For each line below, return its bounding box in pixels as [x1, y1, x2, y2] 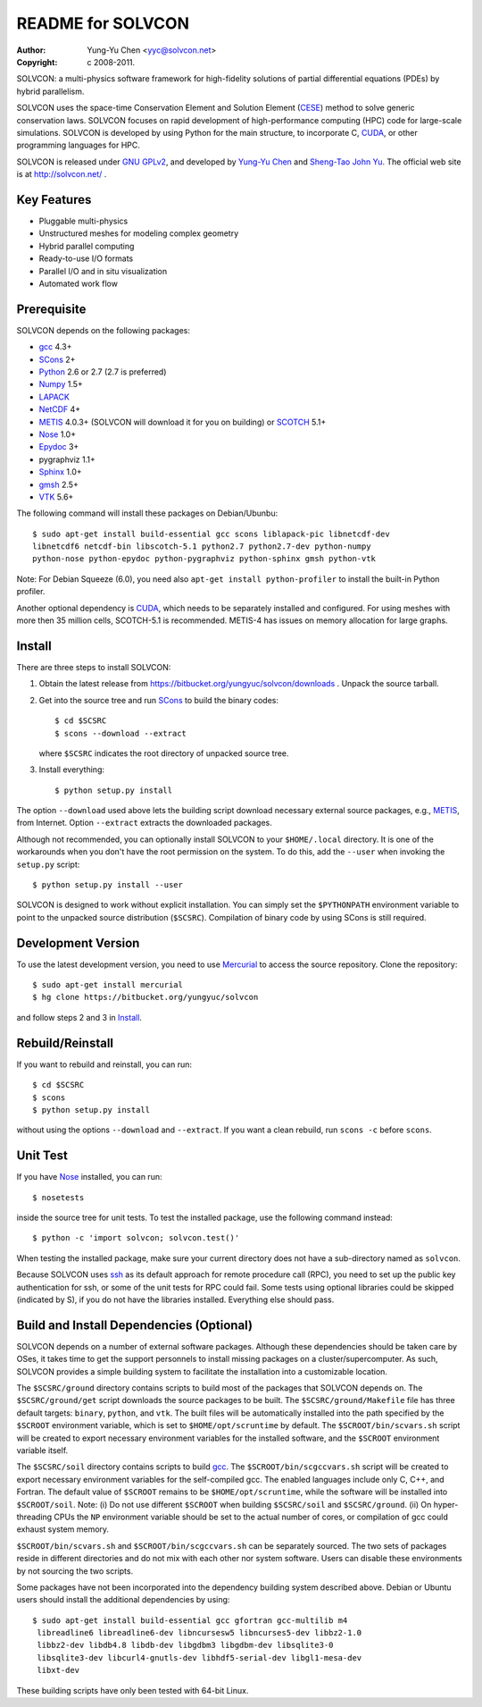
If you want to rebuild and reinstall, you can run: [16, 1059, 192, 1070]
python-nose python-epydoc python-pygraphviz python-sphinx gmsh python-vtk [32, 554, 377, 564]
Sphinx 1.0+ [38, 467, 82, 477]
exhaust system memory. [16, 1524, 110, 1535]
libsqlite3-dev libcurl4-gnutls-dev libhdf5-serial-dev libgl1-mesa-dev [37, 1652, 362, 1662]
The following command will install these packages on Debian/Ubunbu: [16, 508, 278, 518]
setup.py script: [16, 859, 80, 870]
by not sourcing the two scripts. [16, 1565, 134, 1577]
